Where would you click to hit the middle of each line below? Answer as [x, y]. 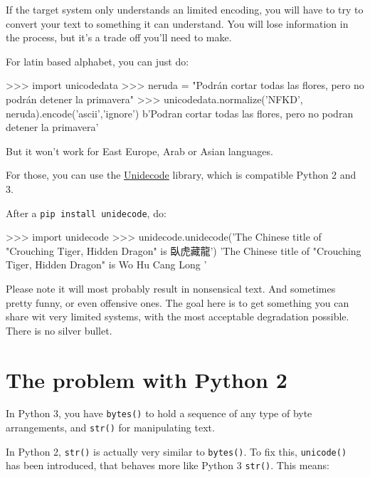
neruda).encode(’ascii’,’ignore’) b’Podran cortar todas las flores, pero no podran [180, 113]
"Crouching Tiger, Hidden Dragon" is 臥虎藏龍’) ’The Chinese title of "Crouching [184, 250]
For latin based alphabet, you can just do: [97, 61]
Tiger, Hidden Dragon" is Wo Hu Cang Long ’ [106, 264]
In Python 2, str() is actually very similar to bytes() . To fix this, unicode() [176, 451]
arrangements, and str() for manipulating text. [110, 428]
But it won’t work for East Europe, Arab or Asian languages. [139, 151]
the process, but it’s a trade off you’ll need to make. [119, 37]
